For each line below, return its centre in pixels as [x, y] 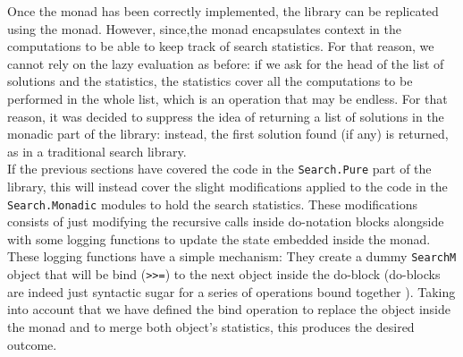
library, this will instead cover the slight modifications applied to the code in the [227, 186]
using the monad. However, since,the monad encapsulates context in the [204, 28]
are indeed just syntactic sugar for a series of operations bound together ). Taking [231, 291]
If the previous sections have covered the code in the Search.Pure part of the [219, 169]
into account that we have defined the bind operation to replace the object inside [229, 309]
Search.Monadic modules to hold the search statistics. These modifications [212, 204]
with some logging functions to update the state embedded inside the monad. [219, 238]
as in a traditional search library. [97, 151]
